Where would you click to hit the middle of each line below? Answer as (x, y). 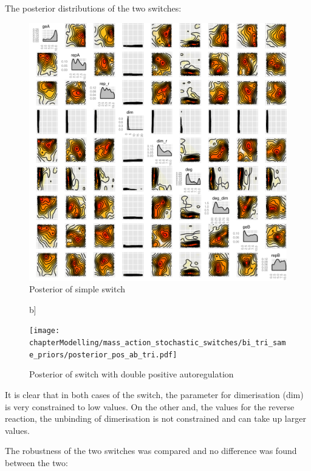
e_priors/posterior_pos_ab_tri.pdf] (103, 355)
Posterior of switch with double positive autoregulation (132, 374)
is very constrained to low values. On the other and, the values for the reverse (150, 406)
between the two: (36, 462)
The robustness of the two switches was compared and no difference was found (151, 451)
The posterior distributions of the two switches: (93, 8)
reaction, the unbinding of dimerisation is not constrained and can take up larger (155, 418)
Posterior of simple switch (77, 289)
